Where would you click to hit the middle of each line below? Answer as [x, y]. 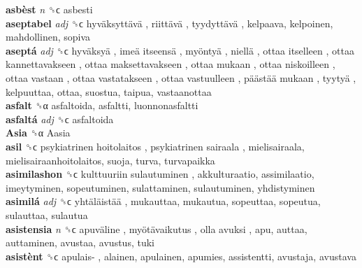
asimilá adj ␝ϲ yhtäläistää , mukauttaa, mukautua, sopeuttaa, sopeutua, [163, 201]
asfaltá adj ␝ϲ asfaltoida [60, 119]
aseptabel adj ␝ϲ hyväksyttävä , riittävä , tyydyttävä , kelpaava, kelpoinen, [169, 23]
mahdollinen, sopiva [48, 37]
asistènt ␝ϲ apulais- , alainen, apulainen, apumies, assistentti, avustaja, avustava [181, 256]
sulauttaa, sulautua [47, 214]
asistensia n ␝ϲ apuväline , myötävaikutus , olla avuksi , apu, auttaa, [157, 228]
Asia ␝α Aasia [38, 133]
